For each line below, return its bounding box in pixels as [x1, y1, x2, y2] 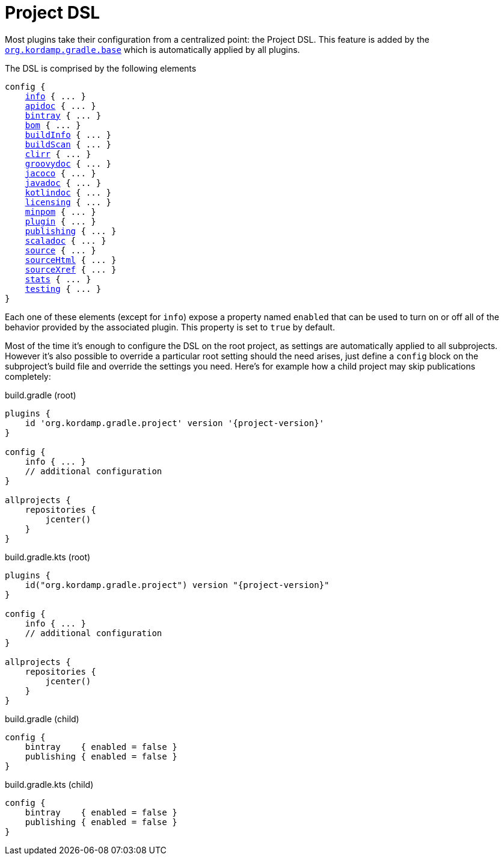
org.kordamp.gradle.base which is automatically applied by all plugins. [5, 44, 300, 55]
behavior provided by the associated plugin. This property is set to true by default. [5, 321, 335, 332]
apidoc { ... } [25, 101, 96, 111]
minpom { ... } [25, 206, 96, 217]
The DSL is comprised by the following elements [5, 63, 197, 73]
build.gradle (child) [5, 713, 79, 724]
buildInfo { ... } [25, 129, 112, 140]
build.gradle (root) [5, 389, 76, 400]
